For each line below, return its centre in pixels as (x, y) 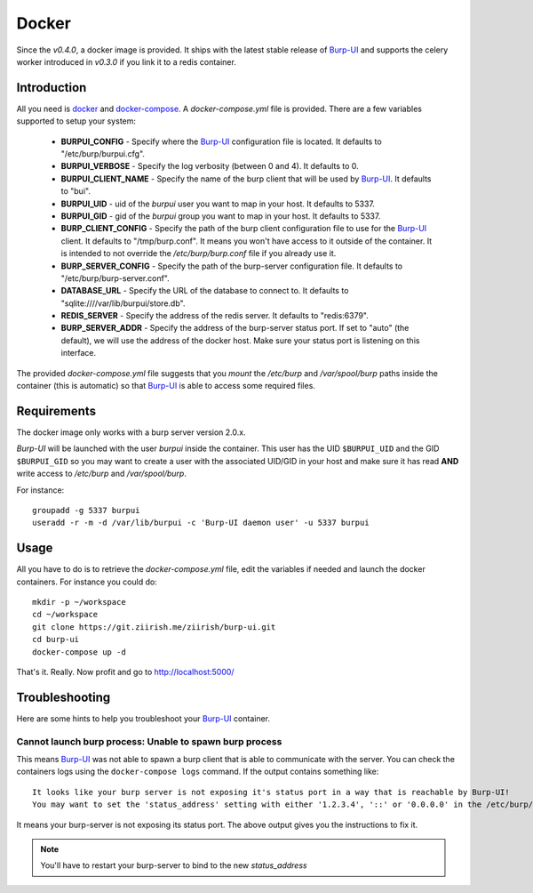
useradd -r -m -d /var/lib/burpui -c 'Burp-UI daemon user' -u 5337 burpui (201, 523)
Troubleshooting (64, 697)
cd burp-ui (56, 640)
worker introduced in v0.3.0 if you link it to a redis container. (127, 61)
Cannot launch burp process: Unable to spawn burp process (149, 741)
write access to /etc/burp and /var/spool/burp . (101, 474)
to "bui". (76, 191)
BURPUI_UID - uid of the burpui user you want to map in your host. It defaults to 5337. (218, 204)
